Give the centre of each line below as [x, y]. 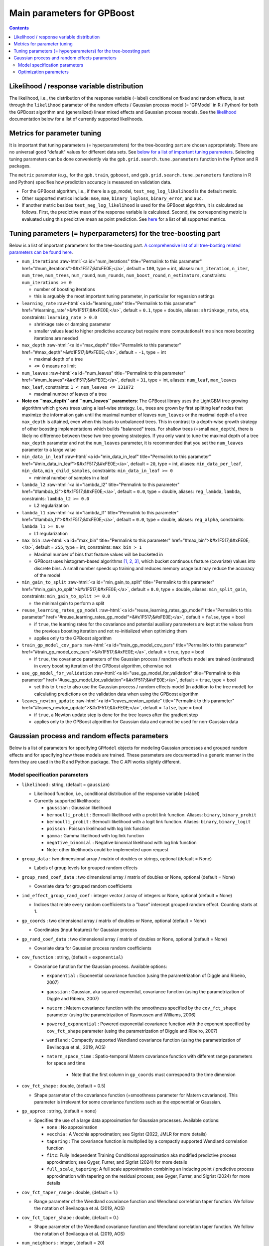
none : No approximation [72, 1127]
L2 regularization [52, 505]
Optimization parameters [44, 72]
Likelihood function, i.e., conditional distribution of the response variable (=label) [117, 794]
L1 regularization [51, 533]
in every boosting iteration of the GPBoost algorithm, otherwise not [103, 666]
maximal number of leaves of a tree [70, 394]
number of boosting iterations [65, 290]
